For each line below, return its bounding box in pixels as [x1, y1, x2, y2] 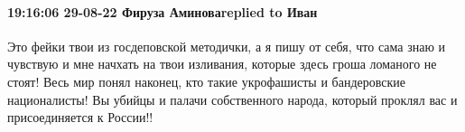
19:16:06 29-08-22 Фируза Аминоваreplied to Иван [7, 2, 318, 21]
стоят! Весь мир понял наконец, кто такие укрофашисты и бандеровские [7, 71, 406, 90]
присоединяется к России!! [7, 108, 153, 127]
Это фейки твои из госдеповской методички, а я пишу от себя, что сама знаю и [7, 36, 446, 55]
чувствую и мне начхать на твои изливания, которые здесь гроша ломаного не [7, 54, 437, 73]
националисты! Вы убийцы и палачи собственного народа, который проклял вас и [7, 90, 458, 108]
